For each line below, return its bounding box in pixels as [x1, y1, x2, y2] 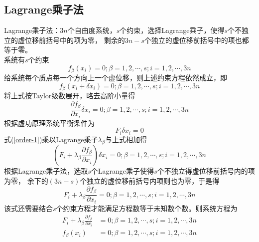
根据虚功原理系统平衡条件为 [4, 117, 95, 128]
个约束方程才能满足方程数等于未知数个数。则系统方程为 [56, 203, 238, 213]
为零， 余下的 [4, 176, 48, 186]
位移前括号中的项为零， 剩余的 [24, 34, 125, 45]
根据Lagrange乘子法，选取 [4, 166, 88, 176]
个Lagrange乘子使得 [91, 166, 154, 176]
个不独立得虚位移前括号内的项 [157, 166, 255, 176]
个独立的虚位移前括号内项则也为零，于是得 [80, 176, 220, 186]
